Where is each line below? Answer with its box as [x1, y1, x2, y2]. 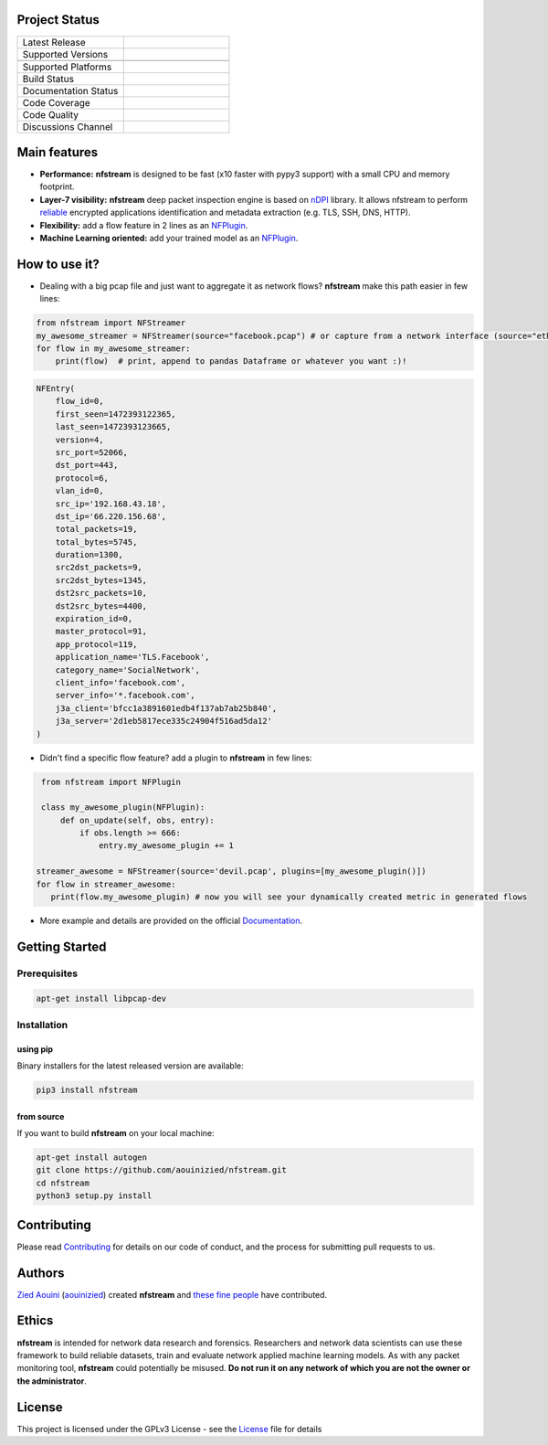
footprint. [39, 181, 75, 192]
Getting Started [16, 939, 107, 954]
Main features [16, 144, 99, 160]
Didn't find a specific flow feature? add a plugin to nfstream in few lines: [39, 752, 312, 763]
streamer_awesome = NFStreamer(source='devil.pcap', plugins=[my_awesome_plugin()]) [36, 866, 427, 877]
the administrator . [16, 1376, 87, 1387]
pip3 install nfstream [36, 1085, 138, 1096]
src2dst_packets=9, [55, 562, 143, 573]
